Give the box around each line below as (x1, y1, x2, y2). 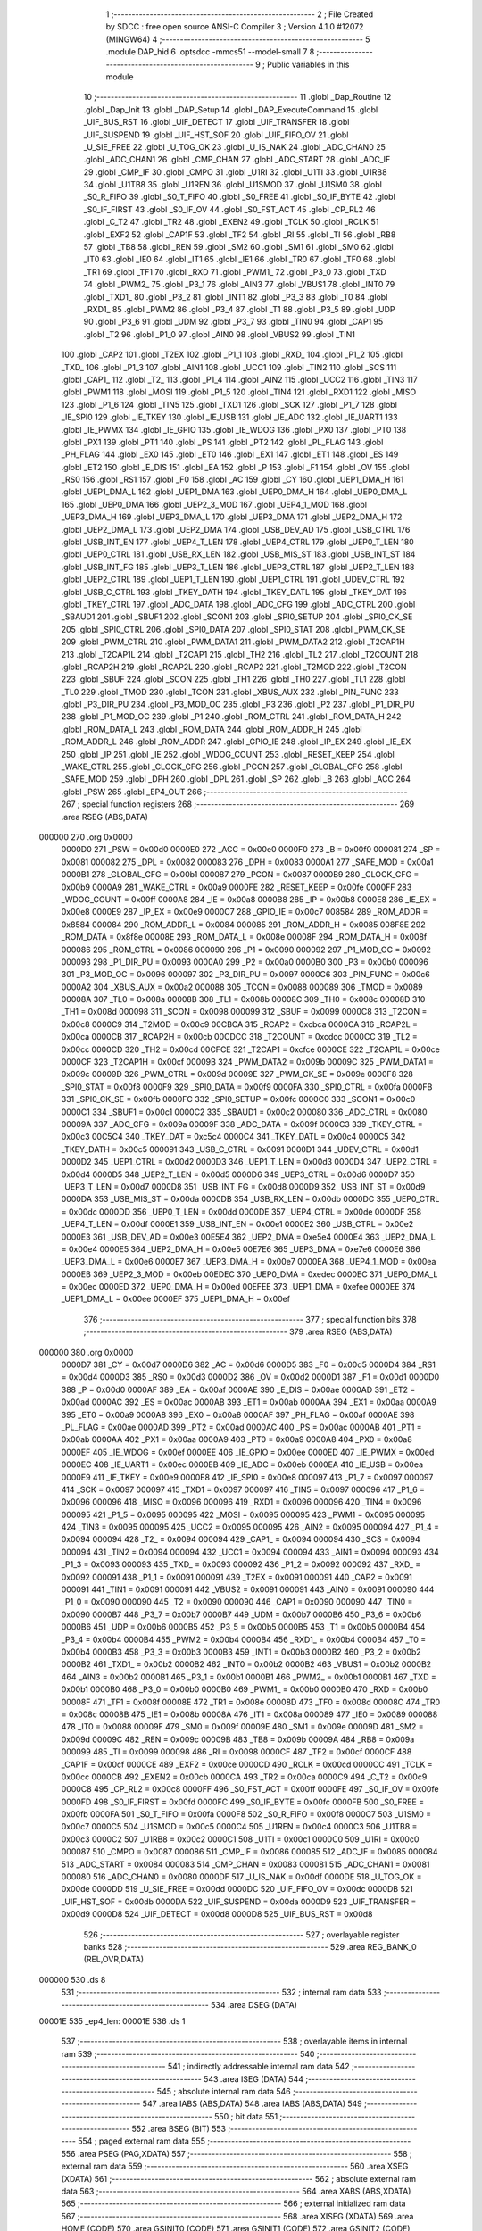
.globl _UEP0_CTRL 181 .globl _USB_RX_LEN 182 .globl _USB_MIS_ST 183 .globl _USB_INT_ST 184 (61, 549, 416, 560)
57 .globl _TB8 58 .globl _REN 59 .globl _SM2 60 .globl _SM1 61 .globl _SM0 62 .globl (83, 242, 394, 253)
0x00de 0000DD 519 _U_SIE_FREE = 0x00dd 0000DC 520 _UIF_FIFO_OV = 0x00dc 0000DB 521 (61, 1884, 414, 1895)
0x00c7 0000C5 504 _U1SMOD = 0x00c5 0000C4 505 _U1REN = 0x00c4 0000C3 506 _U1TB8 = (61, 1821, 418, 1832)
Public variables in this (266, 59, 350, 70)
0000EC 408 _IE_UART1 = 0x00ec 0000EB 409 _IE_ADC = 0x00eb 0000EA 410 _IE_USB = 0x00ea (61, 1459, 424, 1470)
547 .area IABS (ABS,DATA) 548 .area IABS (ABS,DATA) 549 (142, 2098, 363, 2110)
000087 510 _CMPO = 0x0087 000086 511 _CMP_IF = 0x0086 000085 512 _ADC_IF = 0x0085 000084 (61, 1846, 438, 1857)
